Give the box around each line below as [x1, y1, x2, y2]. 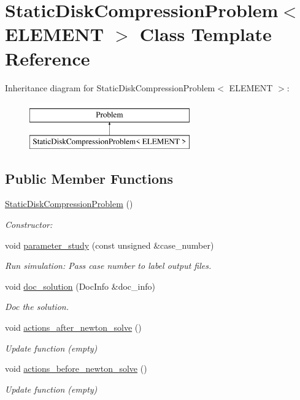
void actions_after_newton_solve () [5, 321, 142, 334]
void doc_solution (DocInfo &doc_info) [5, 279, 155, 292]
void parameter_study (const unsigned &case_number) [5, 238, 214, 251]
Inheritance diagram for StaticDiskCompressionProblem [5, 81, 215, 94]
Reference [5, 45, 90, 70]
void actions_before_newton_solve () [5, 362, 147, 375]
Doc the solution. [5, 300, 69, 313]
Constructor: [5, 218, 53, 231]
